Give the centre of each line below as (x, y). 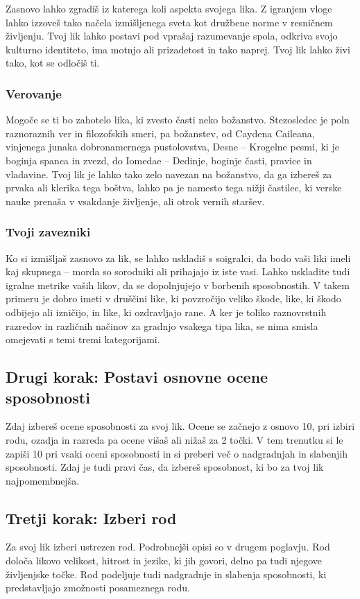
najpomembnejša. (43, 480)
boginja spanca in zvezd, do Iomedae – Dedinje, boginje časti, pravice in (159, 160)
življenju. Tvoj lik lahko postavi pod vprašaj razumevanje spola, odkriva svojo (172, 36)
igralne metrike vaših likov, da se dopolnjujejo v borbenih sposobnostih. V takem (178, 285)
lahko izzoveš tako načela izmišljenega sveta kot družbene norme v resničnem (169, 22)
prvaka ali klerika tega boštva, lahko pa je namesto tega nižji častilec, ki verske (174, 188)
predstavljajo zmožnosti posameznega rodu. (98, 588)
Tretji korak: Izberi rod (91, 518)
